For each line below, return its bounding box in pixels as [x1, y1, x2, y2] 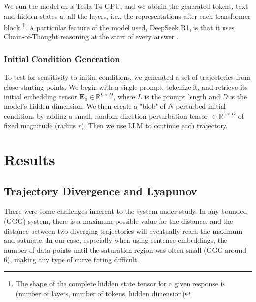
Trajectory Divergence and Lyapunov [4, 183, 197, 198]
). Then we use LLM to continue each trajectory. [81, 120, 228, 131]
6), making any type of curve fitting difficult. [4, 254, 139, 265]
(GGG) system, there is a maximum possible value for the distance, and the [4, 215, 233, 226]
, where [113, 91, 135, 101]
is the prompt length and [144, 91, 220, 101]
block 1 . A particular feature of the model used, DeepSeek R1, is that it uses [4, 21, 235, 32]
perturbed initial [176, 101, 226, 111]
